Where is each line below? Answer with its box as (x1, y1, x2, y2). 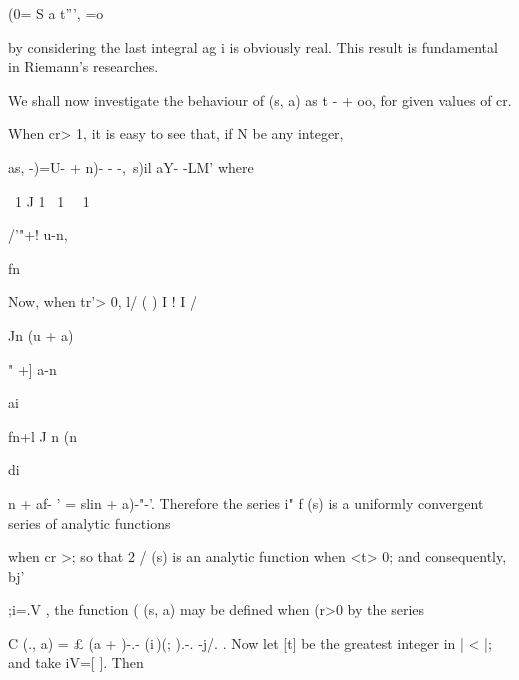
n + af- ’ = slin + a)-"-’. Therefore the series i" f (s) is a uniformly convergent (8, 492, 484, 513)
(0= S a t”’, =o (8, 3, 104, 23)
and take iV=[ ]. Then (8, 652, 144, 673)
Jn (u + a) (8, 324, 74, 345)
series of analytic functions (8, 512, 171, 533)
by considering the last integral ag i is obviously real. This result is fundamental (8, 36, 498, 57)
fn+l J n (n (8, 425, 78, 446)
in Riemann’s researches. (8, 56, 159, 77)
